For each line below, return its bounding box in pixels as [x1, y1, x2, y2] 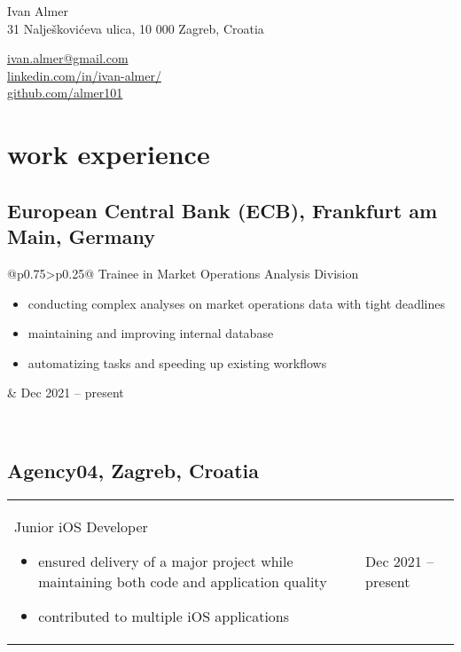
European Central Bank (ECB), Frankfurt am [7, 196, 437, 224]
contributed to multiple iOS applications [38, 605, 290, 626]
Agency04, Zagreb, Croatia [7, 456, 259, 483]
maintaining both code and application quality [38, 570, 327, 592]
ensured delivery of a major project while [38, 550, 293, 571]
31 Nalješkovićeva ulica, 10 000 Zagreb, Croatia [7, 19, 264, 37]
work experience [7, 136, 210, 172]
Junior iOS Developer [14, 515, 148, 537]
